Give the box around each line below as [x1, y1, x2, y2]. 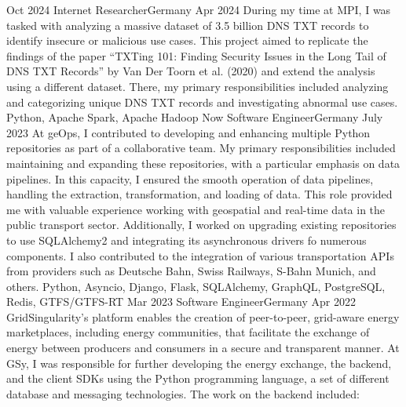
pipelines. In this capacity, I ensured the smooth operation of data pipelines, [6, 170, 374, 187]
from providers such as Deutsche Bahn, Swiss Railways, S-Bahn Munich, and [6, 263, 376, 279]
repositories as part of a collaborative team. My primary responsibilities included [6, 140, 396, 156]
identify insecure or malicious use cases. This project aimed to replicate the [6, 32, 368, 49]
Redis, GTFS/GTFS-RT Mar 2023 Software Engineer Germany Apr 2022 [6, 293, 356, 310]
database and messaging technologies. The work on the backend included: [6, 385, 360, 402]
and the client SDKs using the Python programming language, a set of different [6, 370, 390, 387]
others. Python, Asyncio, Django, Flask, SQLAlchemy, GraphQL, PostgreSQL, [6, 278, 386, 294]
